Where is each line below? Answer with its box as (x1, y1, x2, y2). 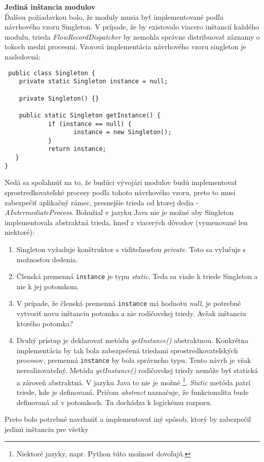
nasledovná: (5, 51, 41, 61)
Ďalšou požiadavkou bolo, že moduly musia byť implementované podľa (5, 11, 223, 22)
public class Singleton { (8, 69, 95, 77)
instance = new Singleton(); (73, 129, 172, 136)
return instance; (48, 145, 106, 153)
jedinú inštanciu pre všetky (5, 423, 89, 434)
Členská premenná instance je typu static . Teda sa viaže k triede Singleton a (16, 271, 258, 282)
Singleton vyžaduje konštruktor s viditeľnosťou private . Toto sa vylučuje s (16, 244, 246, 254)
